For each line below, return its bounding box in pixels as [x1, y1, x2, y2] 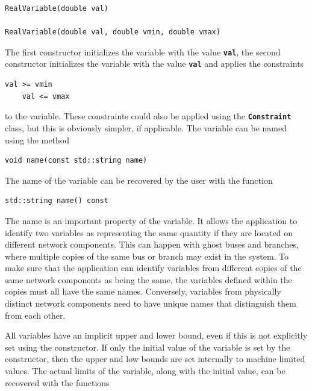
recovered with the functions [5, 376, 110, 389]
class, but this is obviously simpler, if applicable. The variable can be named [5, 121, 287, 134]
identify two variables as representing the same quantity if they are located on [5, 226, 293, 239]
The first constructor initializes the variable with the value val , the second [5, 45, 281, 58]
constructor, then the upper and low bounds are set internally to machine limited [5, 352, 305, 365]
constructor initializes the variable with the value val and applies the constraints [5, 57, 304, 70]
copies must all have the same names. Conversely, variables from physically [5, 285, 281, 298]
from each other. [5, 308, 66, 321]
